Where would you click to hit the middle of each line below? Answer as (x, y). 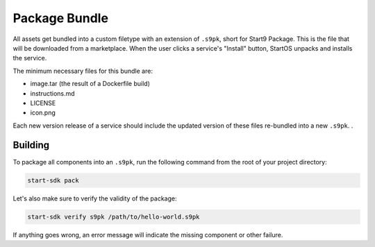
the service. (30, 58)
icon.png (43, 113)
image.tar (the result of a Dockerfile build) (90, 84)
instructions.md (53, 93)
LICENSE (43, 103)
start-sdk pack (53, 180)
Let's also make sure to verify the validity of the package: (95, 198)
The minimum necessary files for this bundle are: (83, 71)
